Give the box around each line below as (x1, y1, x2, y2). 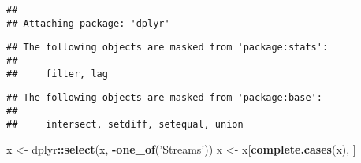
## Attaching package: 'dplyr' (6, 17, 170, 29)
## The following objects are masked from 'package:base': (6, 92, 322, 104)
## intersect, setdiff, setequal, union (6, 118, 244, 130)
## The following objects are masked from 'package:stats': (6, 42, 329, 54)
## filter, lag (6, 68, 108, 80)
